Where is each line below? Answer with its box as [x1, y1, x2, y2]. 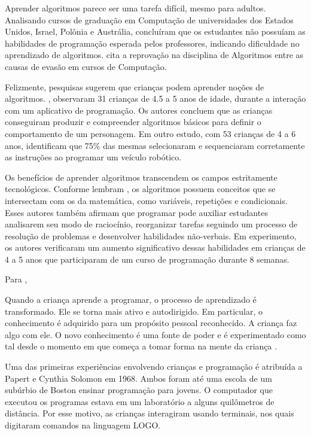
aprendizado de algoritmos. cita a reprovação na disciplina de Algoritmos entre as [5, 48, 304, 61]
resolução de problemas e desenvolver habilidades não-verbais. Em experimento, [5, 229, 297, 242]
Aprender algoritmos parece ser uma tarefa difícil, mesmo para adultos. [5, 2, 266, 14]
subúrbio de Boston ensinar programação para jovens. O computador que [5, 384, 273, 396]
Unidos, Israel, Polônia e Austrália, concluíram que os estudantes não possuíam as [5, 25, 306, 38]
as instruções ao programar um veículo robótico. [5, 151, 182, 163]
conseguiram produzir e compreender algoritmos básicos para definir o [5, 115, 261, 128]
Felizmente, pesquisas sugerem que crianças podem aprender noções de [5, 80, 264, 93]
